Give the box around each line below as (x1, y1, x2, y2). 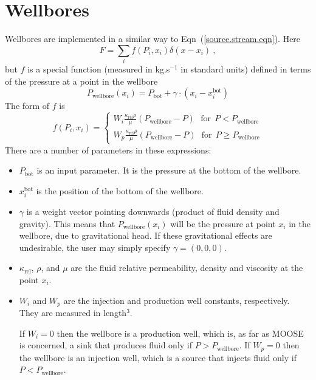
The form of (5, 99, 50, 112)
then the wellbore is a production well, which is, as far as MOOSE (57, 326, 304, 339)
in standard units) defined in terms (180, 63, 311, 76)
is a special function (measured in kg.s (27, 63, 170, 76)
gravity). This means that (19, 217, 115, 230)
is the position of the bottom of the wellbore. (36, 184, 204, 197)
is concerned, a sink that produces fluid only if (19, 339, 193, 351)
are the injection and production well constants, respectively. (63, 294, 290, 306)
